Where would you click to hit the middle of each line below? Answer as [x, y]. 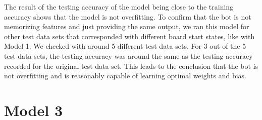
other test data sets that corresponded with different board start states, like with [129, 36]
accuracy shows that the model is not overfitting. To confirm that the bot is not [128, 16]
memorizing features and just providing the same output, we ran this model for [127, 26]
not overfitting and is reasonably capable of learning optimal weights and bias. [125, 76]
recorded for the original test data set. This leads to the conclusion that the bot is [131, 66]
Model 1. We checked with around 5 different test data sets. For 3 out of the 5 [125, 46]
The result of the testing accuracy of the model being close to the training [119, 7]
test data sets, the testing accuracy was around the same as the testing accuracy [128, 55]
